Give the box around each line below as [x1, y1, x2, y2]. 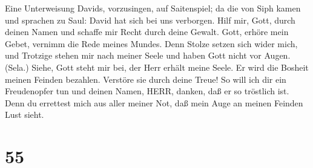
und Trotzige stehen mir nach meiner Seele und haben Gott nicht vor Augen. [5, 49, 291, 62]
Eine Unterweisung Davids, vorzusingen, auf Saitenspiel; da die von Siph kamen [5, 2, 301, 14]
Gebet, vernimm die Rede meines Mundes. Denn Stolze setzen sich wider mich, [5, 37, 298, 50]
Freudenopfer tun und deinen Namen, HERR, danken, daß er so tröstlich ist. [5, 85, 289, 97]
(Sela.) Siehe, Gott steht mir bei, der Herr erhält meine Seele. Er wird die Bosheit [5, 60, 309, 73]
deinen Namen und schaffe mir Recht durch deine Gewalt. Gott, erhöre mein [5, 25, 289, 38]
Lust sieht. [5, 108, 44, 121]
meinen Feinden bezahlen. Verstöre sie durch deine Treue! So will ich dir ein [5, 73, 286, 85]
